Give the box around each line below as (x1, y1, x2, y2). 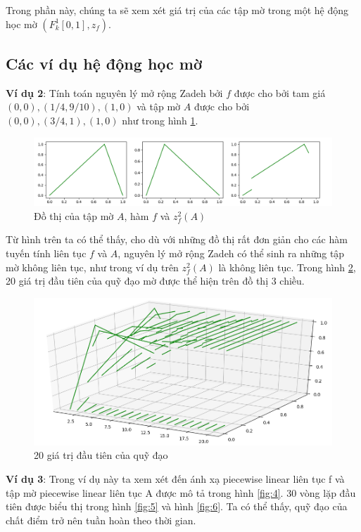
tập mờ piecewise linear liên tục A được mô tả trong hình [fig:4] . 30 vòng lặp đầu (6, 485, 356, 500)
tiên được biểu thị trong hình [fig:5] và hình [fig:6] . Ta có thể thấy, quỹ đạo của (6, 499, 348, 514)
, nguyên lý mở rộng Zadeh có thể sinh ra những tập (118, 246, 345, 261)
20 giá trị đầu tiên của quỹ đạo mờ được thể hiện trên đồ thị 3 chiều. (6, 273, 305, 288)
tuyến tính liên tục (6, 246, 87, 261)
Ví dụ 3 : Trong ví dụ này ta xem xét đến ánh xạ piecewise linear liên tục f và (6, 472, 345, 486)
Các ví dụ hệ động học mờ (6, 52, 203, 74)
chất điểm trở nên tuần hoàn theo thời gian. (6, 512, 196, 527)
